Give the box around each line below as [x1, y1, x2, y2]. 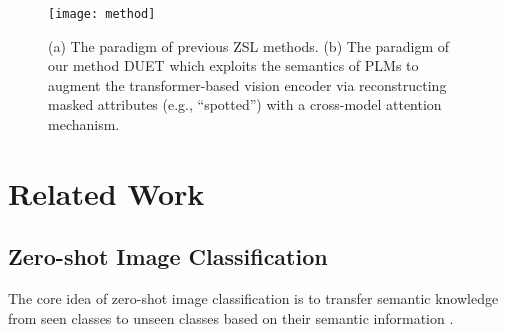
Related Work [8, 172, 205, 213]
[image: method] [48, 7, 156, 21]
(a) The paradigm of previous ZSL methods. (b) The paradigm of [48, 35, 450, 56]
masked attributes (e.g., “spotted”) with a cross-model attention [48, 94, 442, 115]
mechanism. [48, 114, 120, 135]
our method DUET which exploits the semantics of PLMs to [48, 55, 419, 76]
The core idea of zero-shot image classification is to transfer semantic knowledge [8, 288, 499, 309]
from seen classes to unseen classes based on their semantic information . [8, 307, 454, 328]
